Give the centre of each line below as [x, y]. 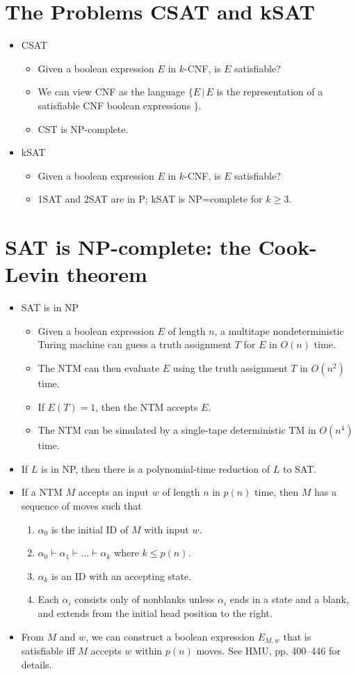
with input [167, 529]
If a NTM [42, 492]
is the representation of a [270, 92]
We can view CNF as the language [112, 92]
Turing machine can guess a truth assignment [135, 344]
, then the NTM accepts [147, 406]
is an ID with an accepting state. [122, 575]
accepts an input [114, 492]
